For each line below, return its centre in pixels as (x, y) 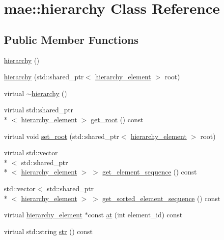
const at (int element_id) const (135, 215)
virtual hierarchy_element (43, 215)
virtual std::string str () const (48, 231)
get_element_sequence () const (150, 172)
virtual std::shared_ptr (39, 110)
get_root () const (117, 119)
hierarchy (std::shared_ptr (44, 77)
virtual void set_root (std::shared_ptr (62, 136)
